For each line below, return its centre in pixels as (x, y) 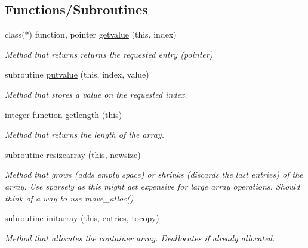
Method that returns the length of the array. (84, 134)
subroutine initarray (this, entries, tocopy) (82, 218)
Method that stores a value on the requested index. (96, 94)
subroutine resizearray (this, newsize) (73, 154)
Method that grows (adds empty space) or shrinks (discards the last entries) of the (154, 174)
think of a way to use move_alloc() (69, 198)
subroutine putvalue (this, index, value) (77, 74)
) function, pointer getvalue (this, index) (103, 34)
